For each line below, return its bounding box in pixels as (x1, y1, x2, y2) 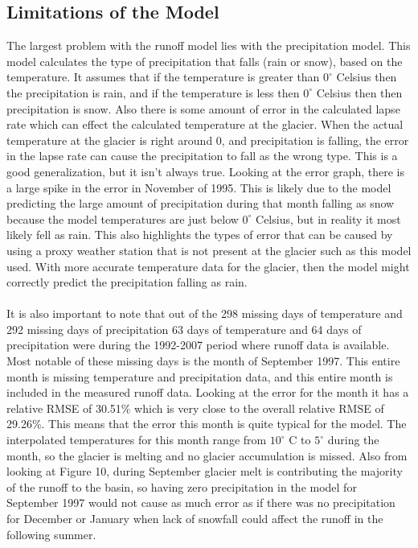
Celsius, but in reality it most (256, 210, 401, 227)
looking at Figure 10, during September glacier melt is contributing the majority (6, 463, 403, 480)
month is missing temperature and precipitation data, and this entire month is (6, 368, 393, 385)
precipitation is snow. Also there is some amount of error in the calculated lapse (6, 100, 400, 117)
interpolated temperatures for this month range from (6, 431, 267, 448)
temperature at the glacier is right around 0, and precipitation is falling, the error (6, 131, 409, 148)
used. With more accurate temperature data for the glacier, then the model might (6, 258, 410, 274)
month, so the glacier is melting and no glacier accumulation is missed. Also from (6, 447, 408, 464)
